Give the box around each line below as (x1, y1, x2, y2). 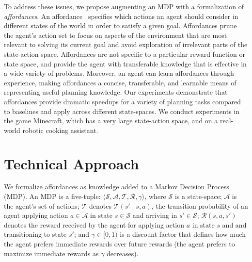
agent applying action (4, 210, 68, 220)
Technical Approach (4, 153, 139, 173)
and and (222, 219, 247, 229)
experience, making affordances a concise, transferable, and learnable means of (4, 77, 236, 87)
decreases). (107, 248, 139, 258)
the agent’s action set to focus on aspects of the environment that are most (4, 30, 227, 40)
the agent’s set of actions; (4, 200, 79, 211)
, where (144, 191, 166, 201)
